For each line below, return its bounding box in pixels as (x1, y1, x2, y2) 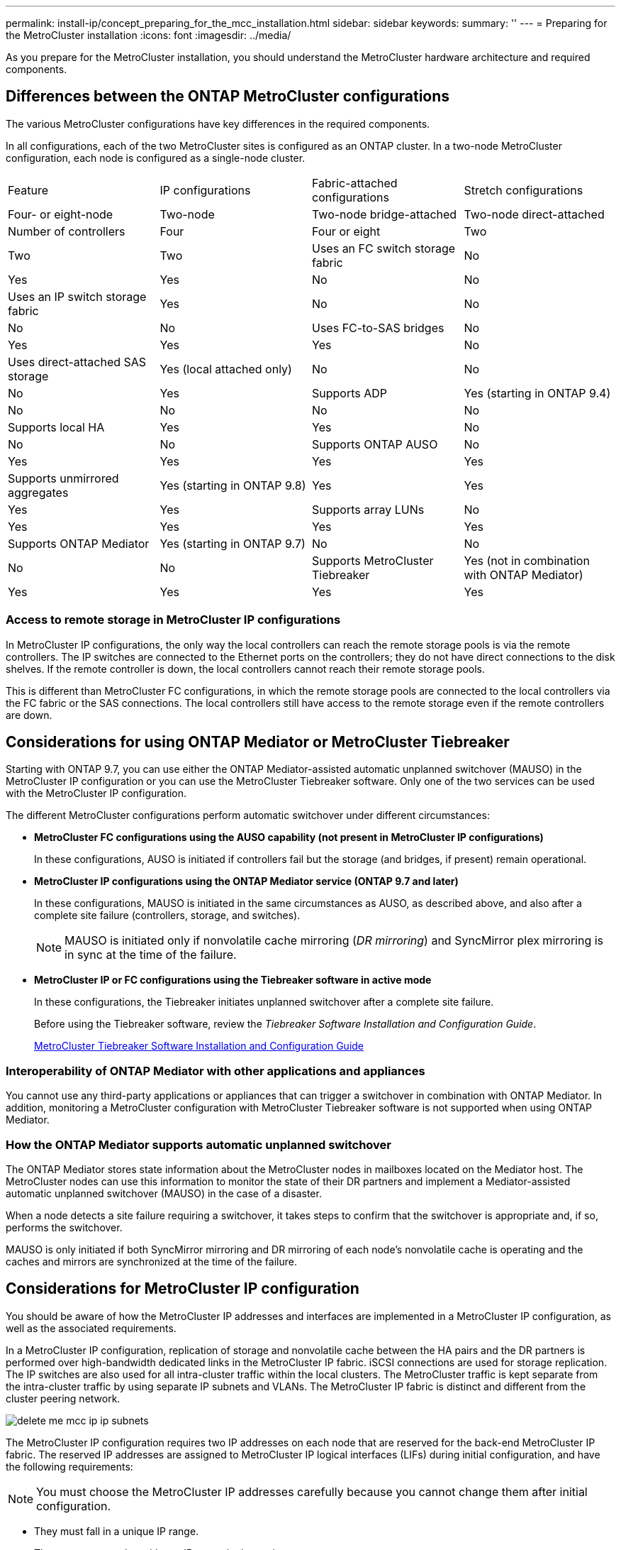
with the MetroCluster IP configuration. (6, 787, 187, 800)
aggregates (8, 485, 69, 500)
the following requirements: (6, 1460, 133, 1473)
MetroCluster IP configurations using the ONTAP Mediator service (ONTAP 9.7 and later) (34, 875, 459, 888)
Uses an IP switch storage (8, 289, 147, 304)
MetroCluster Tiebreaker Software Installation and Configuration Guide (34, 1040, 364, 1052)
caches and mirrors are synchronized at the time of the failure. (6, 1255, 297, 1268)
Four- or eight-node (8, 207, 113, 221)
